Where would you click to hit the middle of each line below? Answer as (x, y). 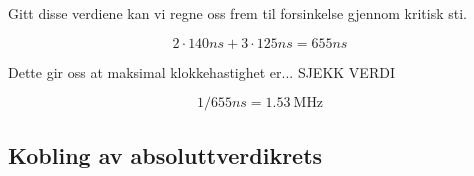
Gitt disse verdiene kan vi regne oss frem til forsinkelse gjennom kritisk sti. (238, 13)
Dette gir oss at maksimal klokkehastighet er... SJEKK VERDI (201, 71)
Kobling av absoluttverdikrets (165, 154)
